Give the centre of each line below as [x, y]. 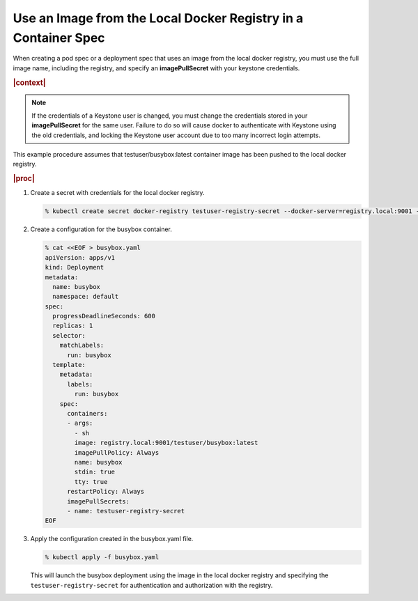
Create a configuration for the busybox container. [101, 229]
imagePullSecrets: [99, 501]
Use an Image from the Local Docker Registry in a [158, 18]
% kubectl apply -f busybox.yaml [102, 557]
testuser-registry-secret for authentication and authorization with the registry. [152, 585]
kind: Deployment [75, 267]
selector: [69, 335]
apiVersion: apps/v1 [80, 257]
